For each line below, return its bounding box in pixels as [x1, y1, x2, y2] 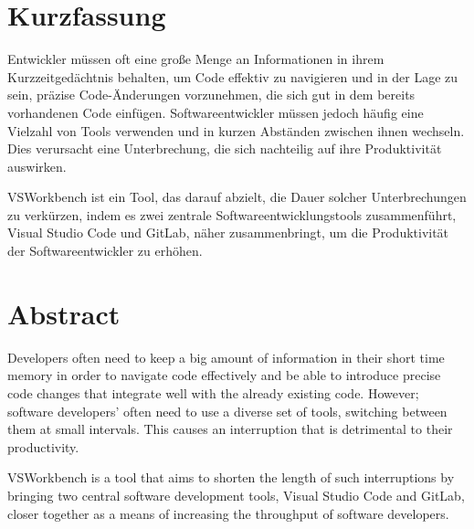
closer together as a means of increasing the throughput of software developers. [7, 503, 449, 523]
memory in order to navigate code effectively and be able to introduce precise [7, 365, 441, 385]
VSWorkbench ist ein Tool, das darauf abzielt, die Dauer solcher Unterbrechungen [7, 187, 467, 206]
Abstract [7, 294, 121, 332]
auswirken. [7, 156, 67, 175]
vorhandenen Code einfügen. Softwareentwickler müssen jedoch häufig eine [7, 102, 424, 122]
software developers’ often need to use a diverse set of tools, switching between [7, 401, 448, 420]
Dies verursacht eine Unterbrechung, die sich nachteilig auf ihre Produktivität [7, 139, 442, 158]
